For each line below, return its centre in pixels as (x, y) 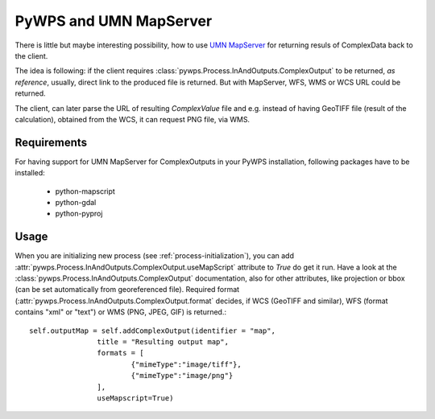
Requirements (51, 142)
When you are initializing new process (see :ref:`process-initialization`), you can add (154, 256)
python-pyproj (79, 214)
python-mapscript (85, 191)
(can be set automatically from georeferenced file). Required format (127, 290)
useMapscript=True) (135, 398)
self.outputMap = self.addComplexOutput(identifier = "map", (152, 331)
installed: (30, 173)
